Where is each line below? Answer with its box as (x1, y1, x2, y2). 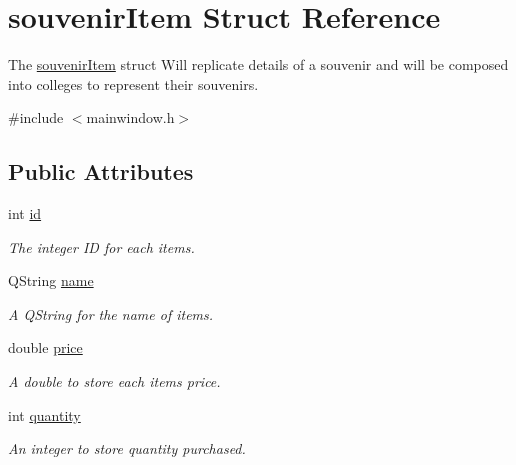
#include (8, 107, 64, 128)
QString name (8, 270, 94, 291)
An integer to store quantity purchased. (8, 438, 246, 459)
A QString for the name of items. (8, 303, 214, 324)
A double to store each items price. (8, 371, 221, 392)
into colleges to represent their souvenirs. (8, 73, 259, 94)
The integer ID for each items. (8, 236, 195, 257)
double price (8, 337, 83, 358)
